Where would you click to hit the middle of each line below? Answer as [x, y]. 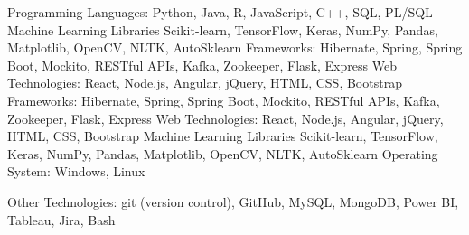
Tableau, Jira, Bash [61, 219]
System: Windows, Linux [76, 171]
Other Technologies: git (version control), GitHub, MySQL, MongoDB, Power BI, [233, 201]
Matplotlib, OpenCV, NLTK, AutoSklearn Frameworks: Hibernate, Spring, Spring [235, 47]
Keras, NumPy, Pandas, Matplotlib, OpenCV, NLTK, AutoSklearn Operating [223, 153]
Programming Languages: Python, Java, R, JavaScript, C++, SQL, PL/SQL [220, 12]
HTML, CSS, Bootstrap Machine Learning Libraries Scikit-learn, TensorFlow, [223, 136]
